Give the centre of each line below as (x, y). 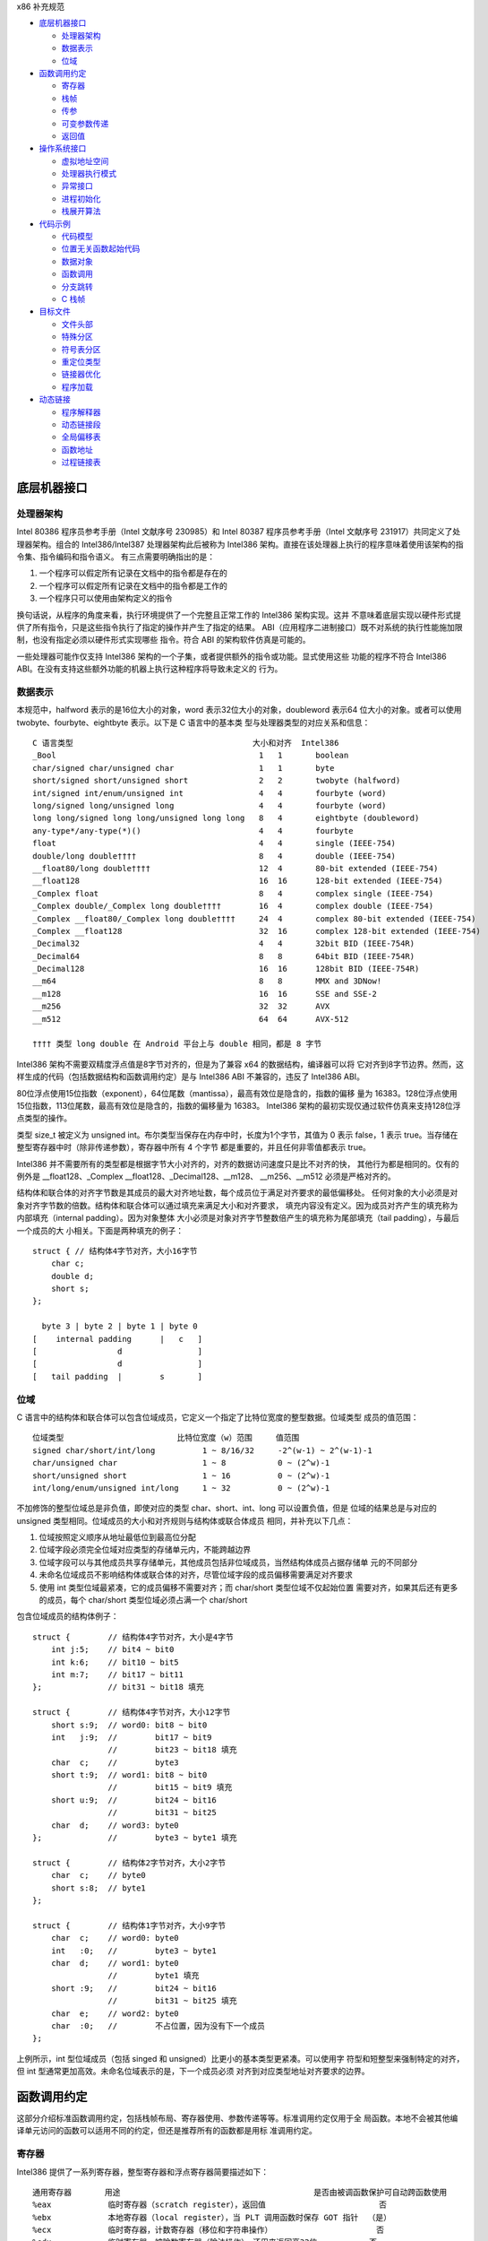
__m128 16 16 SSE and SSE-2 (205, 994)
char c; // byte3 (115, 1762)
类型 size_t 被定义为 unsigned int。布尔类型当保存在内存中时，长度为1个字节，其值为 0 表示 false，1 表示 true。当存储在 (237, 1135)
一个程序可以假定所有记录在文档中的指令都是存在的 (133, 573)
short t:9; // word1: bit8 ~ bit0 (129, 1775)
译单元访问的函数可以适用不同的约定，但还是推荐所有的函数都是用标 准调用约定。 (167, 2131)
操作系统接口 (63, 149)
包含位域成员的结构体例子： (68, 1616)
